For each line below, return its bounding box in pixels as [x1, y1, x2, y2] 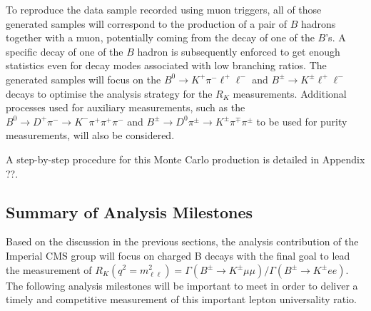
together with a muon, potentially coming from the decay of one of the [6, 30, 315, 45]
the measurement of [6, 262, 92, 277]
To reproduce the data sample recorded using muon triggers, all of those [6, 2, 322, 16]
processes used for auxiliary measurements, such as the [6, 100, 245, 115]
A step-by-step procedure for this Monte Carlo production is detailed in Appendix [6, 151, 365, 166]
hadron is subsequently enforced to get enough [137, 44, 340, 58]
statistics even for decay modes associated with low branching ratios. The [6, 58, 327, 73]
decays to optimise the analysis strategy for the [6, 86, 213, 101]
